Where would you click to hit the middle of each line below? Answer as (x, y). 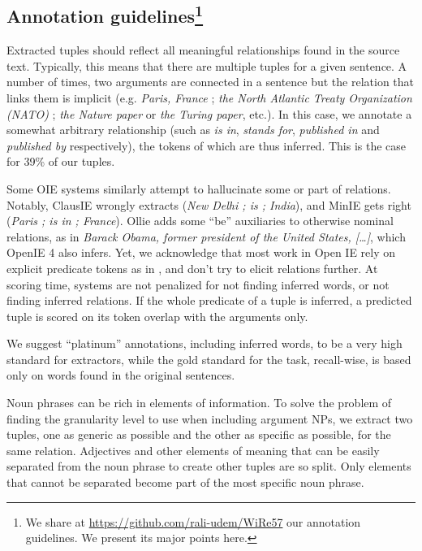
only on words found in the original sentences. (121, 375)
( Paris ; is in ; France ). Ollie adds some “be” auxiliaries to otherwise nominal (200, 221)
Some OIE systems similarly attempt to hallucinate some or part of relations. (199, 188)
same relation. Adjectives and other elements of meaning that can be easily (193, 450)
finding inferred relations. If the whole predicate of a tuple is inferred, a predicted (209, 300)
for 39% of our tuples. (61, 161)
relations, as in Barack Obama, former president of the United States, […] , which (206, 236)
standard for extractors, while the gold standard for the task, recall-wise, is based (209, 359)
